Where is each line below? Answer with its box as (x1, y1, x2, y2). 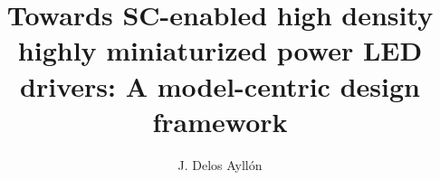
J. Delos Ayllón (177, 155, 263, 174)
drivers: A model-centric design (20, 67, 420, 104)
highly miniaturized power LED (17, 32, 423, 69)
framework (152, 102, 288, 139)
